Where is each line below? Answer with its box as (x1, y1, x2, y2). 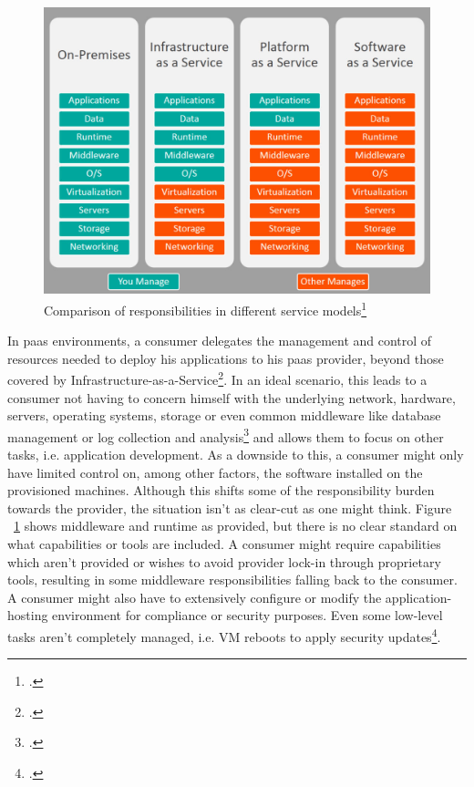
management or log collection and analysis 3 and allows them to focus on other (7, 424, 444, 446)
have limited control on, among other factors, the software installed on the (7, 462, 423, 482)
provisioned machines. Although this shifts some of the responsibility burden (7, 481, 435, 500)
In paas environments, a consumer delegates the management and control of (7, 331, 432, 350)
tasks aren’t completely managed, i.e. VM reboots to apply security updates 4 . (7, 624, 441, 646)
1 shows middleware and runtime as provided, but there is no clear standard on (14, 516, 458, 535)
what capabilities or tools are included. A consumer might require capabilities (7, 533, 441, 553)
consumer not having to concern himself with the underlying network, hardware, (7, 388, 456, 407)
